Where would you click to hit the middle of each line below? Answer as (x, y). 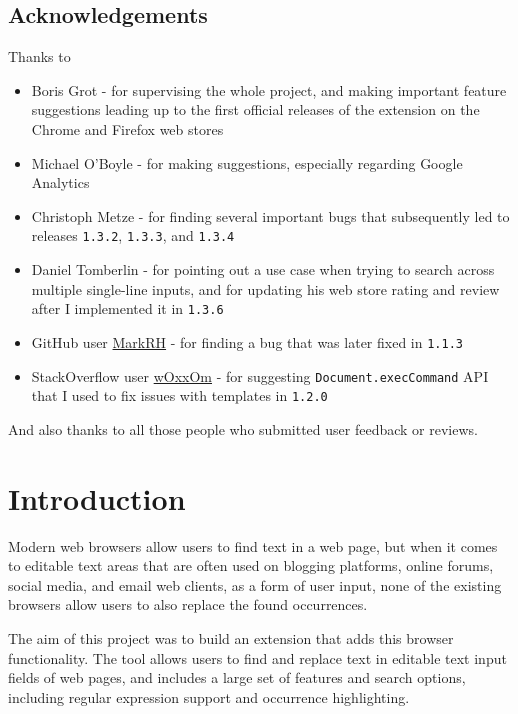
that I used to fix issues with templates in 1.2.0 (179, 395)
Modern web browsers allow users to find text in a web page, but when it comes (253, 545)
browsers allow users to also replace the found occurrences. (188, 604)
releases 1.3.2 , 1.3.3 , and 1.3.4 (133, 235)
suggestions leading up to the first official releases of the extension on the (255, 109)
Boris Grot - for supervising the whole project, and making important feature (269, 89)
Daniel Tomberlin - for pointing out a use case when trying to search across (263, 269)
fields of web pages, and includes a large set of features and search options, (237, 677)
